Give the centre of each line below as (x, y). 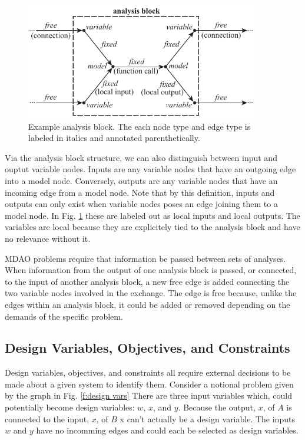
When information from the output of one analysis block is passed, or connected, (151, 270)
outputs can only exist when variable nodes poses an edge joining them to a (141, 204)
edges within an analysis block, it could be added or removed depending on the (147, 304)
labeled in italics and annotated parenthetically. (114, 138)
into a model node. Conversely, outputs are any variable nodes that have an (141, 180)
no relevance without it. (48, 238)
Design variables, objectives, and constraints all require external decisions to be (148, 372)
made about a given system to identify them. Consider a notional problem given (149, 384)
